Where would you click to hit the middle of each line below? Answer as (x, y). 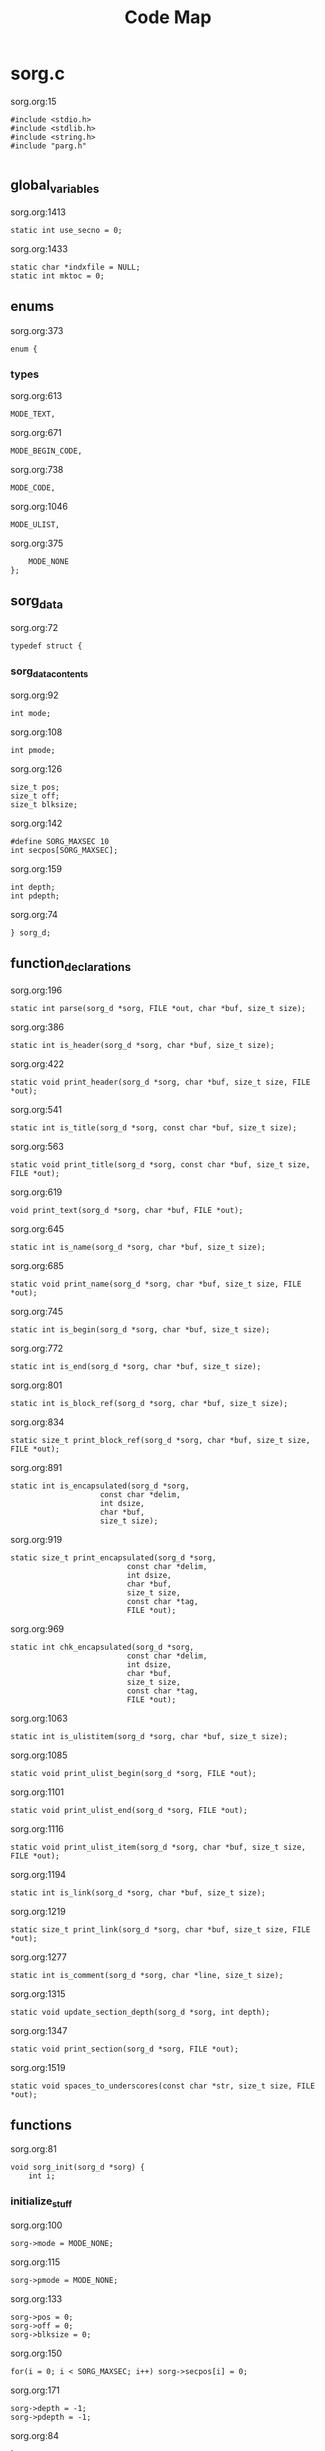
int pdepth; (35, 896)
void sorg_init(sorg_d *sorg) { (77, 2167)
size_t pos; (35, 787)
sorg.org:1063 (39, 1718)
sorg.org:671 (36, 433)
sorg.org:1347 (39, 2030)
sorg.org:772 (37, 1348)
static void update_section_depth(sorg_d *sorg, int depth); (140, 2012)
